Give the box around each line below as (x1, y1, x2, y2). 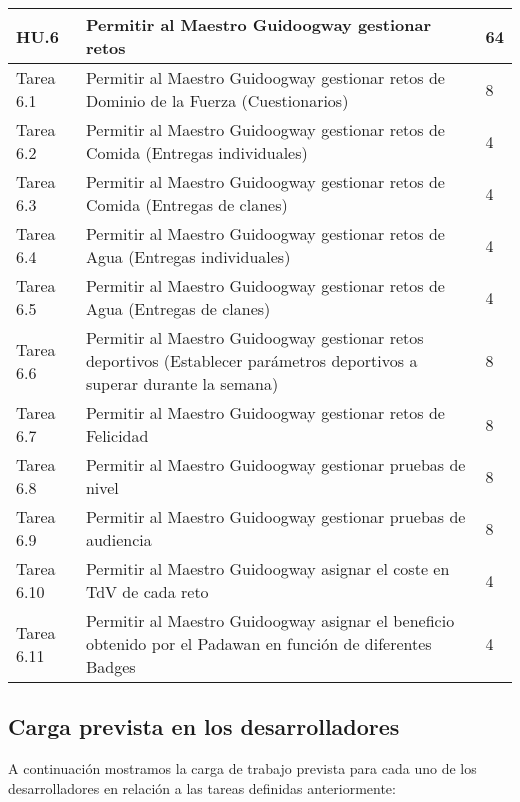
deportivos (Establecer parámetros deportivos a (85, 349, 418, 372)
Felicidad (85, 424, 149, 447)
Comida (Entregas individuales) (85, 141, 308, 164)
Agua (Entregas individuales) (85, 245, 291, 268)
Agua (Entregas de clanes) (85, 297, 271, 320)
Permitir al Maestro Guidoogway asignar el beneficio (85, 609, 455, 632)
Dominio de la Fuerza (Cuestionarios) (85, 89, 349, 112)
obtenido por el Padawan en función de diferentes (85, 632, 432, 655)
